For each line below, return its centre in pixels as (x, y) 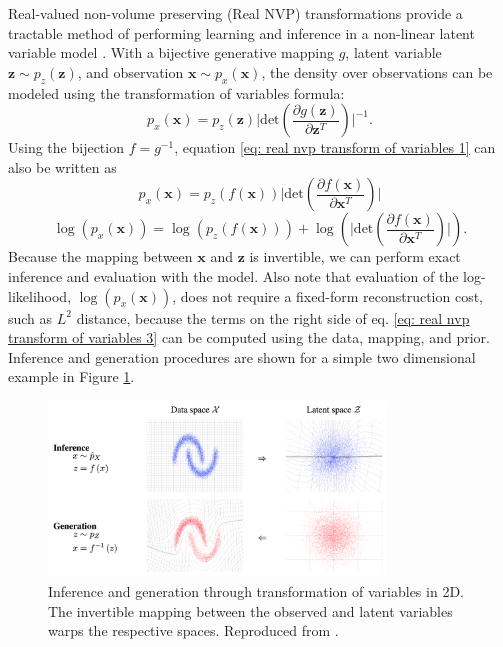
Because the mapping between (100, 256)
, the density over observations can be (377, 71)
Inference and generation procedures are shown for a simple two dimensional (242, 356)
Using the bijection (66, 147)
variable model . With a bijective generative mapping (171, 52)
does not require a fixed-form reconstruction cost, (331, 295)
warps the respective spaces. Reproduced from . (193, 630)
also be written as (62, 166)
